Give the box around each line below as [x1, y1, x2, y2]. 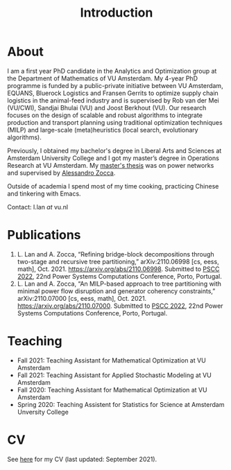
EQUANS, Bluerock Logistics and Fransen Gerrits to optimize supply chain [7, 89, 219, 97]
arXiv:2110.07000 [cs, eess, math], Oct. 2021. [17, 294, 147, 302]
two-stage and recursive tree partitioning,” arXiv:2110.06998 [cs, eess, [17, 257, 220, 266]
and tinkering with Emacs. [7, 189, 81, 198]
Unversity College [17, 408, 69, 416]
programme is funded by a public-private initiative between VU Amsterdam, [7, 81, 223, 89]
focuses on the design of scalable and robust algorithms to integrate [7, 111, 203, 119]
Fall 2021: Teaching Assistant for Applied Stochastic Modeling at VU [17, 371, 212, 379]
